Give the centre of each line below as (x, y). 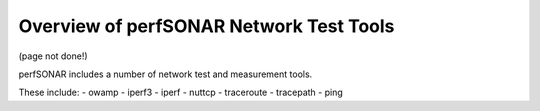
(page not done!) (53, 56)
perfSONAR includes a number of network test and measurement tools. (165, 74)
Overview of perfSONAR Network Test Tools (206, 26)
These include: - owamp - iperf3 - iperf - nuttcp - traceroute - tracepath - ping (181, 92)
